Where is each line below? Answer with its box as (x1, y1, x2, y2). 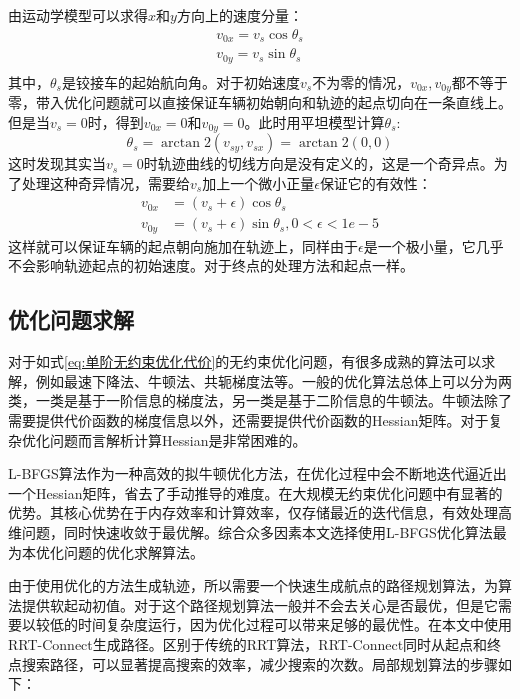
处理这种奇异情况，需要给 (21, 172, 190, 193)
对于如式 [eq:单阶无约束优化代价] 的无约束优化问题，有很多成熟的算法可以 (8, 351, 482, 372)
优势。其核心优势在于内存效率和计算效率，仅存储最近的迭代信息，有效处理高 (8, 502, 512, 523)
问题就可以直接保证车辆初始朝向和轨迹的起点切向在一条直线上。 (91, 92, 512, 113)
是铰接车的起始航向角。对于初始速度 (61, 71, 300, 92)
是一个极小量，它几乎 (363, 235, 504, 256)
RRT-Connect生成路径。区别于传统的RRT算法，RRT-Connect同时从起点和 (8, 633, 488, 654)
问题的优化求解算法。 (63, 541, 204, 562)
